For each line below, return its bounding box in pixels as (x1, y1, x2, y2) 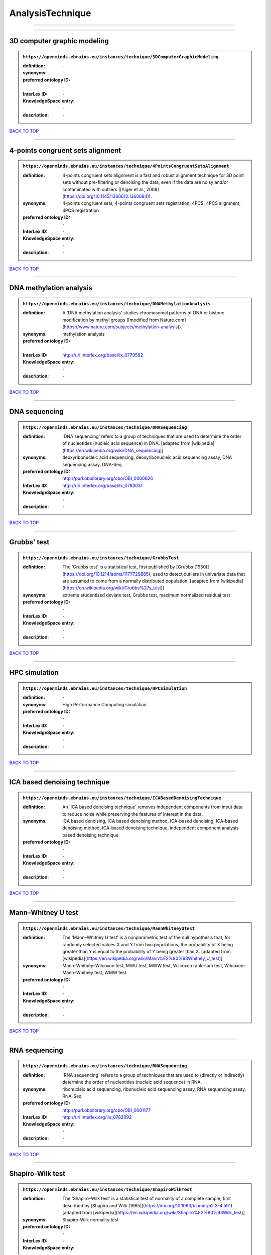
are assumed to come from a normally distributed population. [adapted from (62, 578, 220, 584)
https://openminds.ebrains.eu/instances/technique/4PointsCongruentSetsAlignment (23, 163, 229, 169)
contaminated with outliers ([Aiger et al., (62, 186, 146, 192)
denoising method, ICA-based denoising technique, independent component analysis (62, 825, 239, 831)
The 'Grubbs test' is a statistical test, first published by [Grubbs (62, 564, 193, 570)
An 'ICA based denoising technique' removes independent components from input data (62, 804, 243, 810)
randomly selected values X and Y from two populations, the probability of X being (62, 941, 233, 947)
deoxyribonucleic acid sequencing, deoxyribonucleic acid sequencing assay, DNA (62, 454, 232, 460)
